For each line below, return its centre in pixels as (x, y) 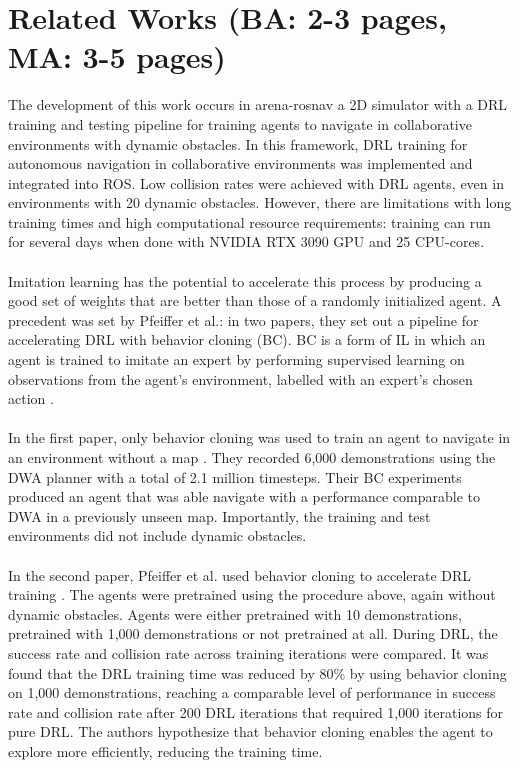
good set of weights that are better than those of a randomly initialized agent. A (255, 300)
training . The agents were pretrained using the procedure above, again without (252, 594)
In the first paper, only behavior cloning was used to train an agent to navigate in (259, 437)
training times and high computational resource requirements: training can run (249, 221)
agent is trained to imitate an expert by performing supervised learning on (236, 359)
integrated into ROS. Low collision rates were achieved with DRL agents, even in (256, 182)
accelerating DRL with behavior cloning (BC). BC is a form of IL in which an (247, 339)
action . (31, 398)
